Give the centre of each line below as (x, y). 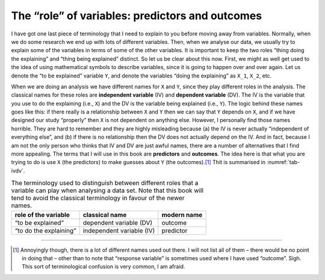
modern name (182, 215)
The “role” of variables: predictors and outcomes (137, 16)
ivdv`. (18, 171)
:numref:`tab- (283, 162)
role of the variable (42, 215)
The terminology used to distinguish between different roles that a (105, 183)
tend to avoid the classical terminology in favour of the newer (98, 198)
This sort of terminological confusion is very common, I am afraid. (104, 267)
